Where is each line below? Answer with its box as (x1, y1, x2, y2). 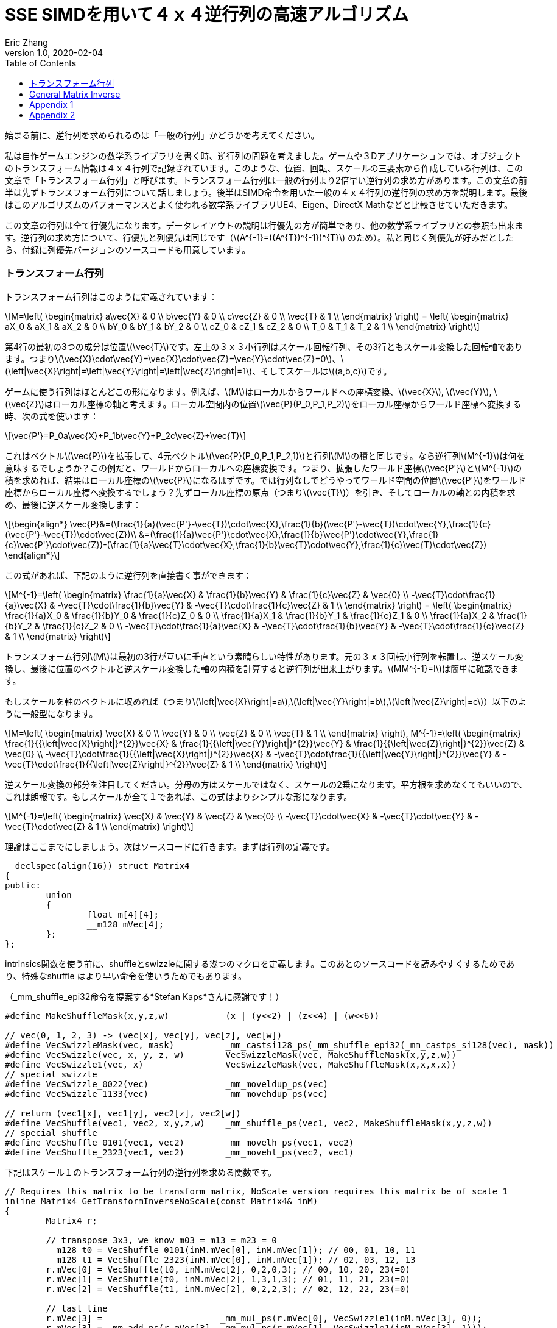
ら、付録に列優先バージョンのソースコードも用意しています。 (5, 244, 251, 255)
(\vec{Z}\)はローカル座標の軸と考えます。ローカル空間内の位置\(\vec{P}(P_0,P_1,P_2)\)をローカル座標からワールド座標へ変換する (5, 398, 522, 409)
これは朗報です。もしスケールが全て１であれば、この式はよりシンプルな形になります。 (5, 791, 352, 802)
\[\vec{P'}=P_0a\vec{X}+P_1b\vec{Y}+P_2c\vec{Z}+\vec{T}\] (5, 430, 246, 441)
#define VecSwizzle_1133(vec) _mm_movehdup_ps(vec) (5, 1088, 329, 1099)
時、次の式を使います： (5, 410, 99, 421)
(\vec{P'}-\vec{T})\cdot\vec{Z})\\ (5, 529, 136, 540)
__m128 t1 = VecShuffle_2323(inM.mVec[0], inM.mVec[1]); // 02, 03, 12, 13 (46, 1254, 416, 1265)
